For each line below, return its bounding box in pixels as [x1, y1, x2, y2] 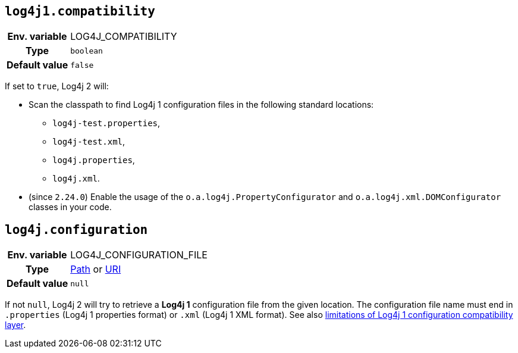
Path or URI [70, 263, 121, 276]
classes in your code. [29, 202, 112, 213]
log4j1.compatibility [5, 4, 155, 18]
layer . [5, 320, 26, 330]
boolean [70, 46, 103, 55]
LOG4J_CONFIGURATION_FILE [70, 249, 208, 261]
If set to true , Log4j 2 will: [5, 81, 109, 92]
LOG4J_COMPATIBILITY [70, 30, 177, 43]
